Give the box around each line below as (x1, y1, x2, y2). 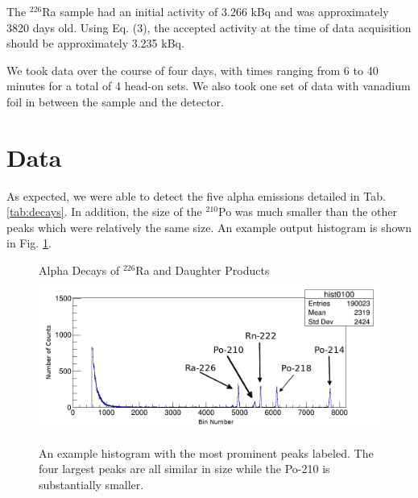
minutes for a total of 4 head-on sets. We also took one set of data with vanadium (6, 77, 411, 94)
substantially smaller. (39, 475, 144, 492)
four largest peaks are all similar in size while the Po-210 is (39, 460, 330, 477)
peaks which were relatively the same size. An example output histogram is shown (6, 218, 412, 235)
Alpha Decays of (39, 262, 120, 279)
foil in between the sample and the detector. (6, 93, 224, 110)
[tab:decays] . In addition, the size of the (6, 203, 202, 220)
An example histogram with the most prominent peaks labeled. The (39, 444, 374, 461)
